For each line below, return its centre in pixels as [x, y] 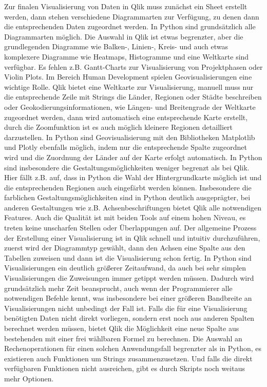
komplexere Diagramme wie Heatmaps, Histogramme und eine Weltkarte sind [127, 56]
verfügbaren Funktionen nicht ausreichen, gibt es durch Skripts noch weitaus [125, 368]
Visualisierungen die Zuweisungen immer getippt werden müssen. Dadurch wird [129, 278]
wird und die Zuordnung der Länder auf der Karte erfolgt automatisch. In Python [133, 157]
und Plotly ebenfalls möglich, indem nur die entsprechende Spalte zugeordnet [126, 147]
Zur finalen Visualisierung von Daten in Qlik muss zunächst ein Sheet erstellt [126, 6]
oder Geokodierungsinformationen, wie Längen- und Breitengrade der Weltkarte [130, 107]
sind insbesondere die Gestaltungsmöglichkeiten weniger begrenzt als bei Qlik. [127, 167]
